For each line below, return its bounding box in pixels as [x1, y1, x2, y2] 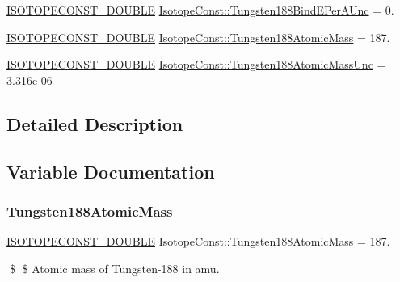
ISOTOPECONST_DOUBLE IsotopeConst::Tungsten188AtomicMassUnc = [6, 56, 386, 73]
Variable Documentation [6, 158, 215, 183]
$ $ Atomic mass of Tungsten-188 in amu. [9, 259, 220, 276]
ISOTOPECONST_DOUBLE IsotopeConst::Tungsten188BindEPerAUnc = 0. [6, 2, 394, 18]
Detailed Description [6, 111, 183, 136]
